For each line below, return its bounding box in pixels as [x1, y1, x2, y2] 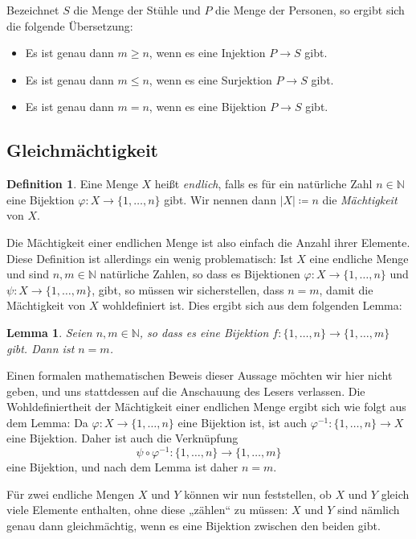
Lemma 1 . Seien [6, 323, 92, 340]
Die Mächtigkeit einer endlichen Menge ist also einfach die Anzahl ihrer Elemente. [6, 233, 410, 250]
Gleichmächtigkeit [6, 138, 158, 163]
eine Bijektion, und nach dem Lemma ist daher [6, 459, 239, 475]
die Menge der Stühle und [73, 2, 201, 18]
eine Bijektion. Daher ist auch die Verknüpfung [6, 430, 239, 446]
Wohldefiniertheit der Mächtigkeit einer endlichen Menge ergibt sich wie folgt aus [6, 398, 406, 415]
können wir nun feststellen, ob [184, 485, 332, 502]
